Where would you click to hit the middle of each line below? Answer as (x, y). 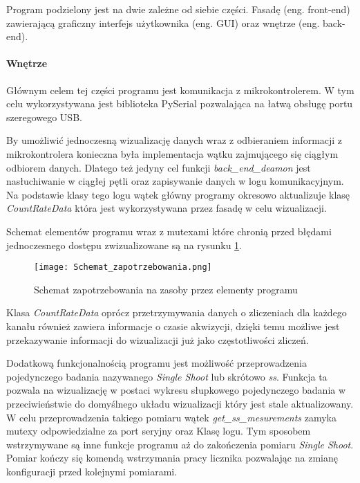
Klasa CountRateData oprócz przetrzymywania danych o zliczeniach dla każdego (177, 312)
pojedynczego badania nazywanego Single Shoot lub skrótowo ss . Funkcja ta (167, 376)
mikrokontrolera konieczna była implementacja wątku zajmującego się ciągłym (172, 153)
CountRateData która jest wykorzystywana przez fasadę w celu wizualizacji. (167, 208)
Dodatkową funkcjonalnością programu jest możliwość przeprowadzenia (157, 363)
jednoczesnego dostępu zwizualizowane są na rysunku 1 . (124, 245)
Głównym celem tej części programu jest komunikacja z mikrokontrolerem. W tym (180, 90)
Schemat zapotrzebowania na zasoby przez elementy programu (166, 289)
